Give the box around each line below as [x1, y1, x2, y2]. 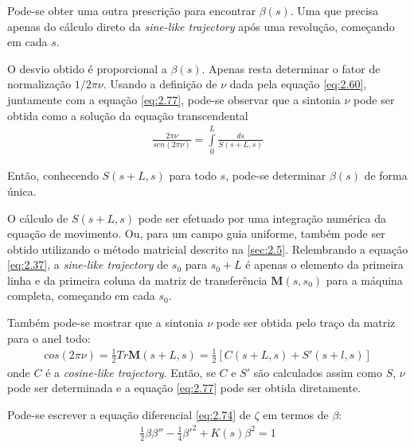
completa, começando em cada [7, 287, 155, 304]
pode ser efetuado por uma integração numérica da [138, 209, 387, 226]
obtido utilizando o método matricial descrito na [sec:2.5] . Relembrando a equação [7, 240, 408, 257]
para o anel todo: [7, 329, 91, 346]
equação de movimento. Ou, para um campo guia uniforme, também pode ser [7, 225, 385, 242]
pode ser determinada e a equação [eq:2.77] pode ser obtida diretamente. [7, 379, 361, 396]
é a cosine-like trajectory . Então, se [45, 363, 216, 380]
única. [7, 182, 37, 199]
